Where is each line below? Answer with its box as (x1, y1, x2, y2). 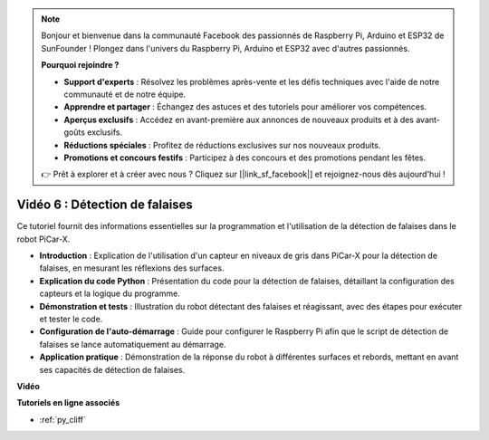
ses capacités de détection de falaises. (39, 364, 186, 375)
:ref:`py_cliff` (39, 414, 86, 425)
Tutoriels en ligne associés (16, 397, 120, 408)
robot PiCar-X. (16, 234, 71, 244)
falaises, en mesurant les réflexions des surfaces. (39, 263, 225, 273)
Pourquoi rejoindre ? (41, 60, 120, 71)
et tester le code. (39, 313, 103, 324)
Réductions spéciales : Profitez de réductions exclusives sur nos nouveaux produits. (63, 139, 381, 150)
